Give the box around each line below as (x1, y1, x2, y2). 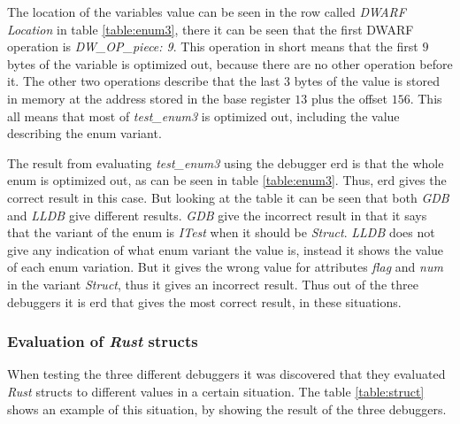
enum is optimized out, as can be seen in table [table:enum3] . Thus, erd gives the (7, 171, 447, 189)
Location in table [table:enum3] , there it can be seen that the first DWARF (7, 19, 414, 38)
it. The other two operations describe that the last (7, 72, 280, 90)
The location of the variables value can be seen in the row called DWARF (7, 3, 406, 20)
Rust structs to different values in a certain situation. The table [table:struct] (7, 382, 425, 400)
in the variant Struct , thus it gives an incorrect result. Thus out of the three (7, 274, 418, 293)
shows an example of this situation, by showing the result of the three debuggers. (7, 399, 447, 418)
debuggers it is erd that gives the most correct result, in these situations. (7, 292, 402, 311)
